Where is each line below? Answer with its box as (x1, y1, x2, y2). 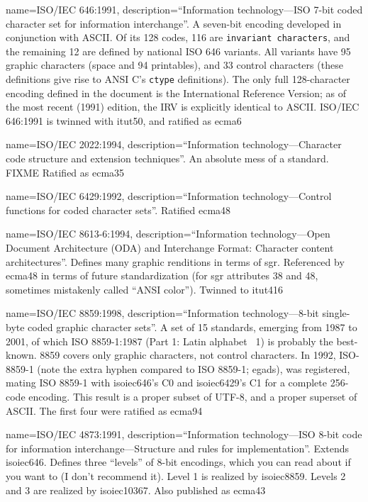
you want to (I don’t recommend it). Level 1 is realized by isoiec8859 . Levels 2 (6, 468, 346, 483)
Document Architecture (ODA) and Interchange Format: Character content (6, 240, 334, 255)
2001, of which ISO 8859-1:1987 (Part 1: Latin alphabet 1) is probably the (6, 333, 333, 348)
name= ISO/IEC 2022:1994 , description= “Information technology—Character (6, 137, 342, 152)
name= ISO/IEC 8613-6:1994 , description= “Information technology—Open (6, 226, 330, 241)
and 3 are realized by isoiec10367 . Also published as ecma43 (6, 482, 266, 497)
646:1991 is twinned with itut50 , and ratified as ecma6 (6, 113, 242, 128)
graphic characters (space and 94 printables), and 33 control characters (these (6, 57, 343, 72)
